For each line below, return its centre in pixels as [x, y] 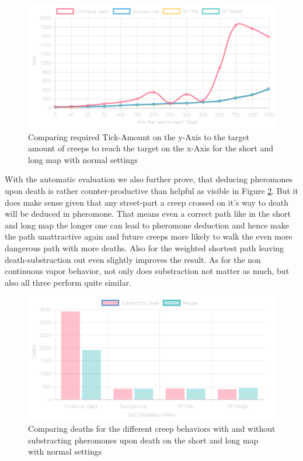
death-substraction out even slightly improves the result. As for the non [133, 259]
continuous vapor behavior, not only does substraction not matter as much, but [147, 271]
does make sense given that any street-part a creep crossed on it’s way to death [147, 202]
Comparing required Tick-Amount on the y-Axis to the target [139, 136]
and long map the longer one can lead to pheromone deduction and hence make [147, 225]
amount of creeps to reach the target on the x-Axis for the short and [151, 148]
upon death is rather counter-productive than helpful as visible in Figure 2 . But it [151, 190]
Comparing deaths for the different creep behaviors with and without [152, 428]
